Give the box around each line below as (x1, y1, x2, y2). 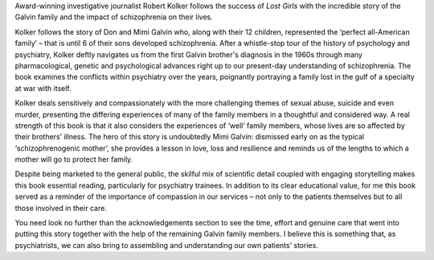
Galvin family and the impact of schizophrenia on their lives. (14, 12, 213, 22)
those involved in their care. (14, 203, 108, 213)
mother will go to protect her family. (14, 155, 133, 164)
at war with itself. (14, 83, 72, 93)
